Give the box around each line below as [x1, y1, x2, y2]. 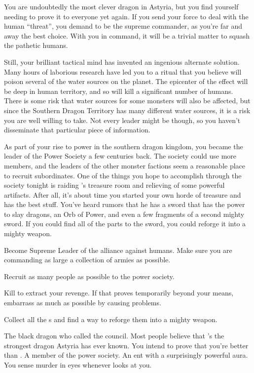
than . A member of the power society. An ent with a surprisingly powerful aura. [4, 350, 248, 360]
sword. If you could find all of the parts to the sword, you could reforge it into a [4, 218, 246, 229]
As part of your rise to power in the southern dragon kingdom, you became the [4, 141, 243, 151]
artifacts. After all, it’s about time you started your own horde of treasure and [4, 189, 241, 200]
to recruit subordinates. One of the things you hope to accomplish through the [4, 170, 242, 180]
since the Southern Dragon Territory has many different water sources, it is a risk [4, 105, 251, 115]
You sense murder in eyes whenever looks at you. [4, 360, 152, 370]
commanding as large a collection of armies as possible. [4, 254, 171, 265]
